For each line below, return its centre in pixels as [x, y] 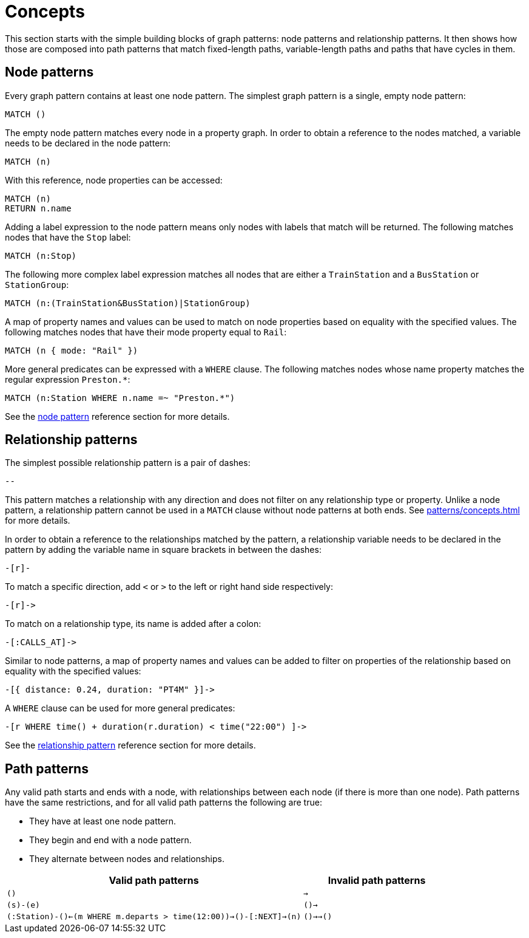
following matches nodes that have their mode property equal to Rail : [146, 332]
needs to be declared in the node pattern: [88, 143]
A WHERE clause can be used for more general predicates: [120, 708]
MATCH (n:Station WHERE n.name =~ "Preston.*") [120, 398]
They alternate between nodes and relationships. [127, 859]
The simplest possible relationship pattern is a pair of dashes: [128, 463]
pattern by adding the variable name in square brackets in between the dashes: [163, 550]
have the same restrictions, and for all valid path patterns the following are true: [163, 803]
